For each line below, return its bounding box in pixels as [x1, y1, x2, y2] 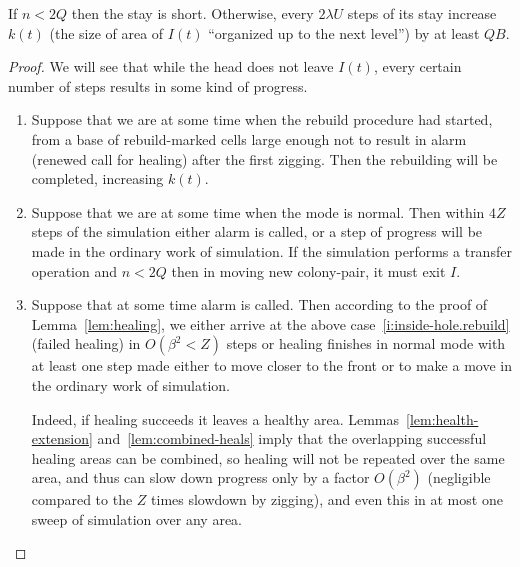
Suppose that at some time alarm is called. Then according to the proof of [31, 294, 488, 315]
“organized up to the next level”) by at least [208, 22, 480, 43]
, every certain [373, 56, 462, 77]
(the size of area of [49, 22, 164, 43]
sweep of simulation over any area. [31, 508, 243, 529]
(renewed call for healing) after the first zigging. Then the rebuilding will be [31, 148, 498, 169]
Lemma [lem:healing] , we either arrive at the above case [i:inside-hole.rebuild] [31, 313, 510, 334]
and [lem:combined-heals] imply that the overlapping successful [97, 428, 487, 449]
